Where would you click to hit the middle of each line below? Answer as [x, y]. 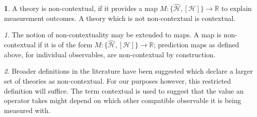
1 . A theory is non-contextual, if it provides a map [81, 8]
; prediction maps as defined [196, 45]
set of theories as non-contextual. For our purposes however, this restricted [118, 81]
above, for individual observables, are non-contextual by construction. [110, 54]
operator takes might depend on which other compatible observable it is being [123, 100]
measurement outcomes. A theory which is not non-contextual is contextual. [120, 18]
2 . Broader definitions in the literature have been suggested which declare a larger [128, 71]
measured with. [27, 110]
